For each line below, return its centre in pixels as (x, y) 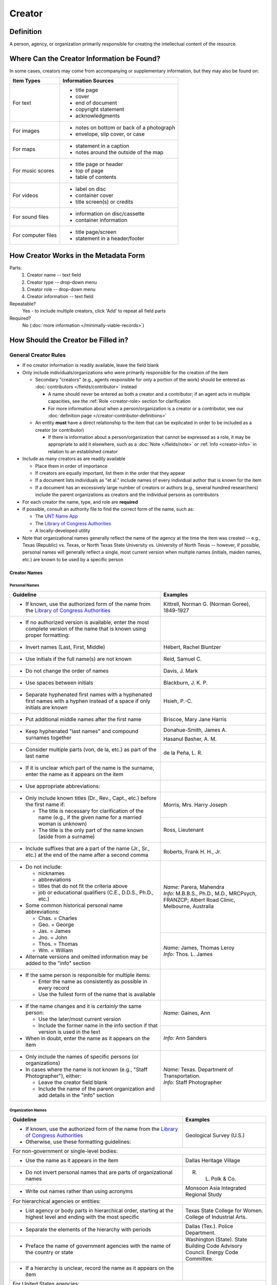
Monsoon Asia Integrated (216, 1188)
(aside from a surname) (66, 837)
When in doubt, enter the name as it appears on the (87, 1038)
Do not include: (44, 867)
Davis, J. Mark (181, 671)
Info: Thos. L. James (188, 954)
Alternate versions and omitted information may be (87, 957)
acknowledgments (97, 116)
